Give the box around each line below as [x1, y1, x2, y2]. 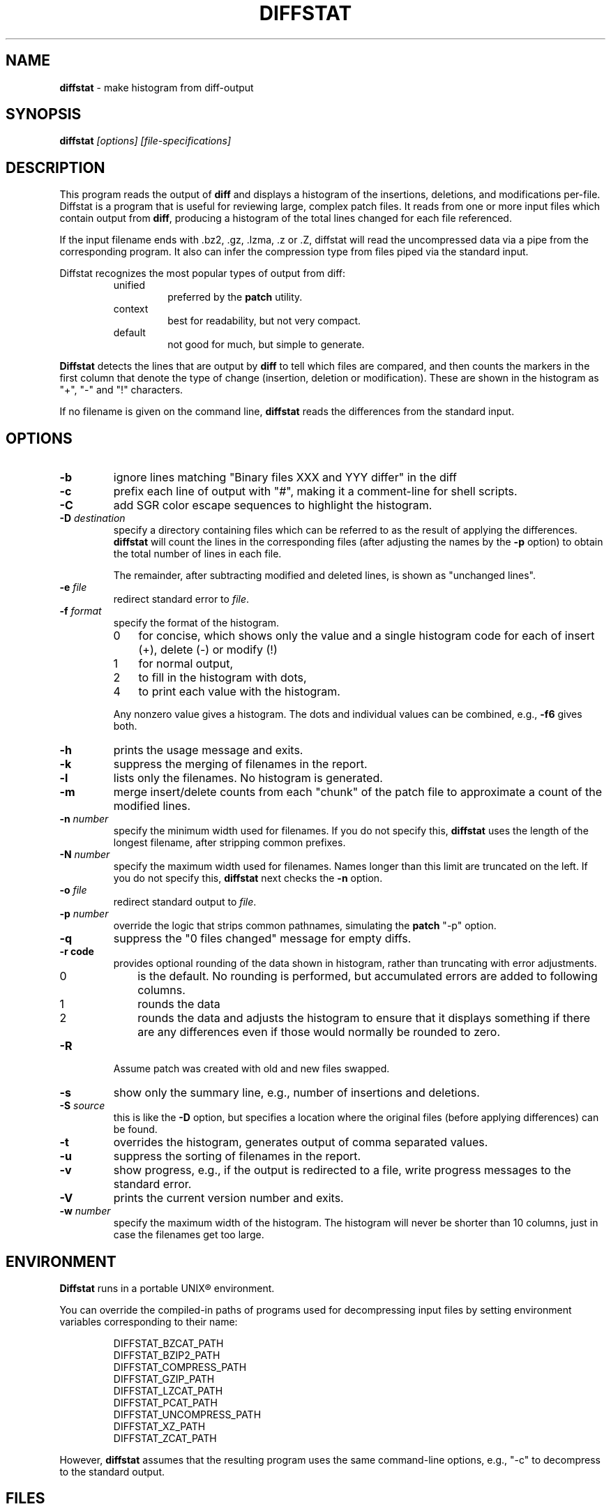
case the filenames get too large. [113, 1229, 264, 1241]
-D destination [59, 512, 126, 525]
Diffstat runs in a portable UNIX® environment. [59, 1282, 275, 1294]
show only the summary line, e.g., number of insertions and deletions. [113, 1086, 480, 1100]
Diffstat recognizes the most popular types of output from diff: [59, 267, 346, 280]
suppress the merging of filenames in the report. [113, 757, 368, 772]
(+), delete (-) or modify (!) [138, 643, 278, 657]
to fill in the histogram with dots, [138, 670, 307, 685]
